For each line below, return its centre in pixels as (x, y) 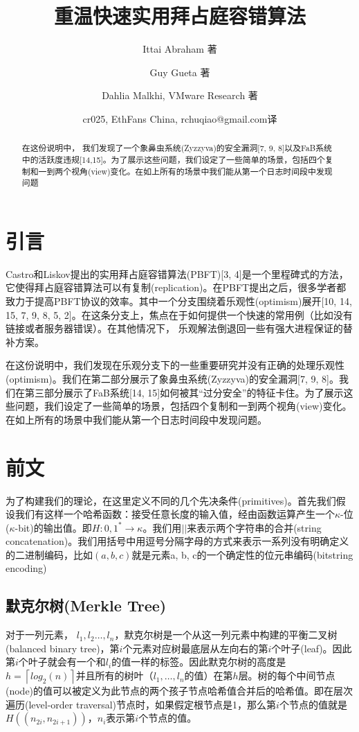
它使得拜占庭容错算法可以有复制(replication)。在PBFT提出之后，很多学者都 (176, 287)
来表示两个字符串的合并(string (254, 527)
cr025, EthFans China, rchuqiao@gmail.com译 (180, 118)
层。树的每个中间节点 (287, 676)
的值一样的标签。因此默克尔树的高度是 (199, 662)
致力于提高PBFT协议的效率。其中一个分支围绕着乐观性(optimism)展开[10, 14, (179, 301)
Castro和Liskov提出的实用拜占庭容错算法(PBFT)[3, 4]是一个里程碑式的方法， (177, 273)
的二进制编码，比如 (49, 554)
